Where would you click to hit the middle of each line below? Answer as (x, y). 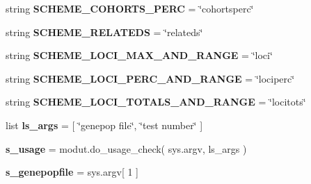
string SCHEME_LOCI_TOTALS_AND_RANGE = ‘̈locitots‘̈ (156, 102)
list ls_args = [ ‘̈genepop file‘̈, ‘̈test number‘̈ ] (104, 125)
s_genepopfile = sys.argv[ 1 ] (72, 172)
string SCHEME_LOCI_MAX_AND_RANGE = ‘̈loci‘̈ (139, 55)
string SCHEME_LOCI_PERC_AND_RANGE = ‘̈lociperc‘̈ (150, 78)
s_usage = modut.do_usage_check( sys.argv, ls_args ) (126, 148)
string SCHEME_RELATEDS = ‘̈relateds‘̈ (104, 32)
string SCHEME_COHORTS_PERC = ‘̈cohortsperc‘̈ (130, 8)
